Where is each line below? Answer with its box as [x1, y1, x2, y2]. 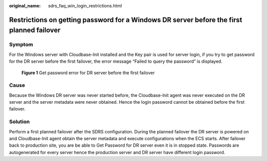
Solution [9, 119, 30, 125]
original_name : [9, 3, 41, 8]
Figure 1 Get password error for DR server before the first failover [21, 70, 155, 76]
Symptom [9, 41, 33, 48]
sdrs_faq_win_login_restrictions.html [48, 3, 122, 8]
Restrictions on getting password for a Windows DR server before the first [9, 15, 242, 24]
